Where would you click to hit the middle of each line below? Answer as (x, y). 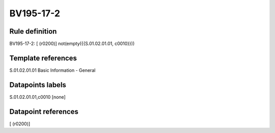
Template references (43, 58)
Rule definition (33, 31)
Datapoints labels (38, 85)
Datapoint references (44, 111)
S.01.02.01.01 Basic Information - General (52, 70)
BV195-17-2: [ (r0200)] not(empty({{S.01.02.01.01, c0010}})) (72, 44)
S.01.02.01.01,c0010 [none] (37, 97)
